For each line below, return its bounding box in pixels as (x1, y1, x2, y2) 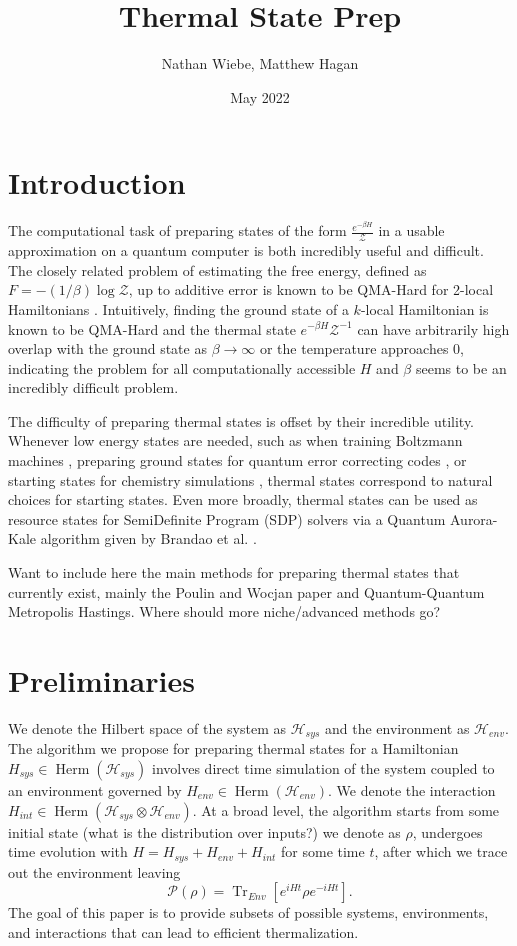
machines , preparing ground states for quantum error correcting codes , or (8, 450, 467, 471)
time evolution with (8, 841, 128, 862)
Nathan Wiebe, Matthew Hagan (161, 53, 359, 74)
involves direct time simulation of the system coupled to (152, 758, 495, 778)
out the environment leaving (8, 861, 181, 882)
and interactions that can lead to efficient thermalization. (8, 921, 359, 942)
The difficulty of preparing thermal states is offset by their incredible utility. (8, 410, 475, 431)
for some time (281, 841, 365, 862)
